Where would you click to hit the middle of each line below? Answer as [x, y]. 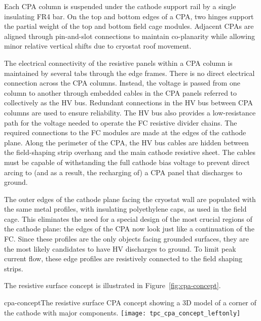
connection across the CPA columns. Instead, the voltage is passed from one [122, 83]
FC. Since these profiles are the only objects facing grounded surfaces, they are [126, 239]
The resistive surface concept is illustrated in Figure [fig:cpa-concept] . [113, 285]
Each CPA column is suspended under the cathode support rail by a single [120, 6]
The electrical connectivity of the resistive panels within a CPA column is [118, 63]
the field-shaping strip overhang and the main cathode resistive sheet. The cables [130, 152]
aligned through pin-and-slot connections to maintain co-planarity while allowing [129, 36]
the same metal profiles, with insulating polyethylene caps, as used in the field [125, 209]
